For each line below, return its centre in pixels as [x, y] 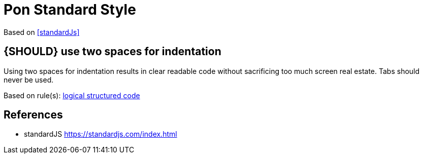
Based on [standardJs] [42, 32]
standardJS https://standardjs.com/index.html [101, 134]
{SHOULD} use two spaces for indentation [112, 52]
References [33, 115]
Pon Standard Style [70, 10]
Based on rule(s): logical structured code [72, 95]
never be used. [29, 80]
